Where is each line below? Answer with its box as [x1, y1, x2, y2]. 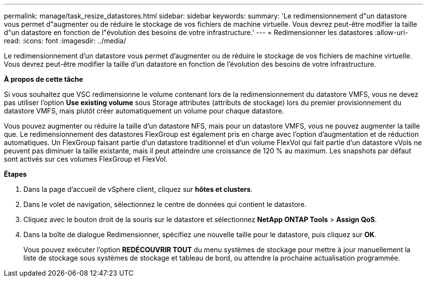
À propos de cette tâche [4, 75, 83, 83]
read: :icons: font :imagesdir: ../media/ [4, 37, 126, 45]
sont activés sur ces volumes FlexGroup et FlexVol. [4, 155, 168, 163]
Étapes [4, 170, 27, 178]
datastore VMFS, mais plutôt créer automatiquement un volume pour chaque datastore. [4, 107, 284, 115]
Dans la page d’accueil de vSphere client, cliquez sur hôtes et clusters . [23, 185, 253, 193]
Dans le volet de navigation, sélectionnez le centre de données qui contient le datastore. [23, 200, 307, 208]
